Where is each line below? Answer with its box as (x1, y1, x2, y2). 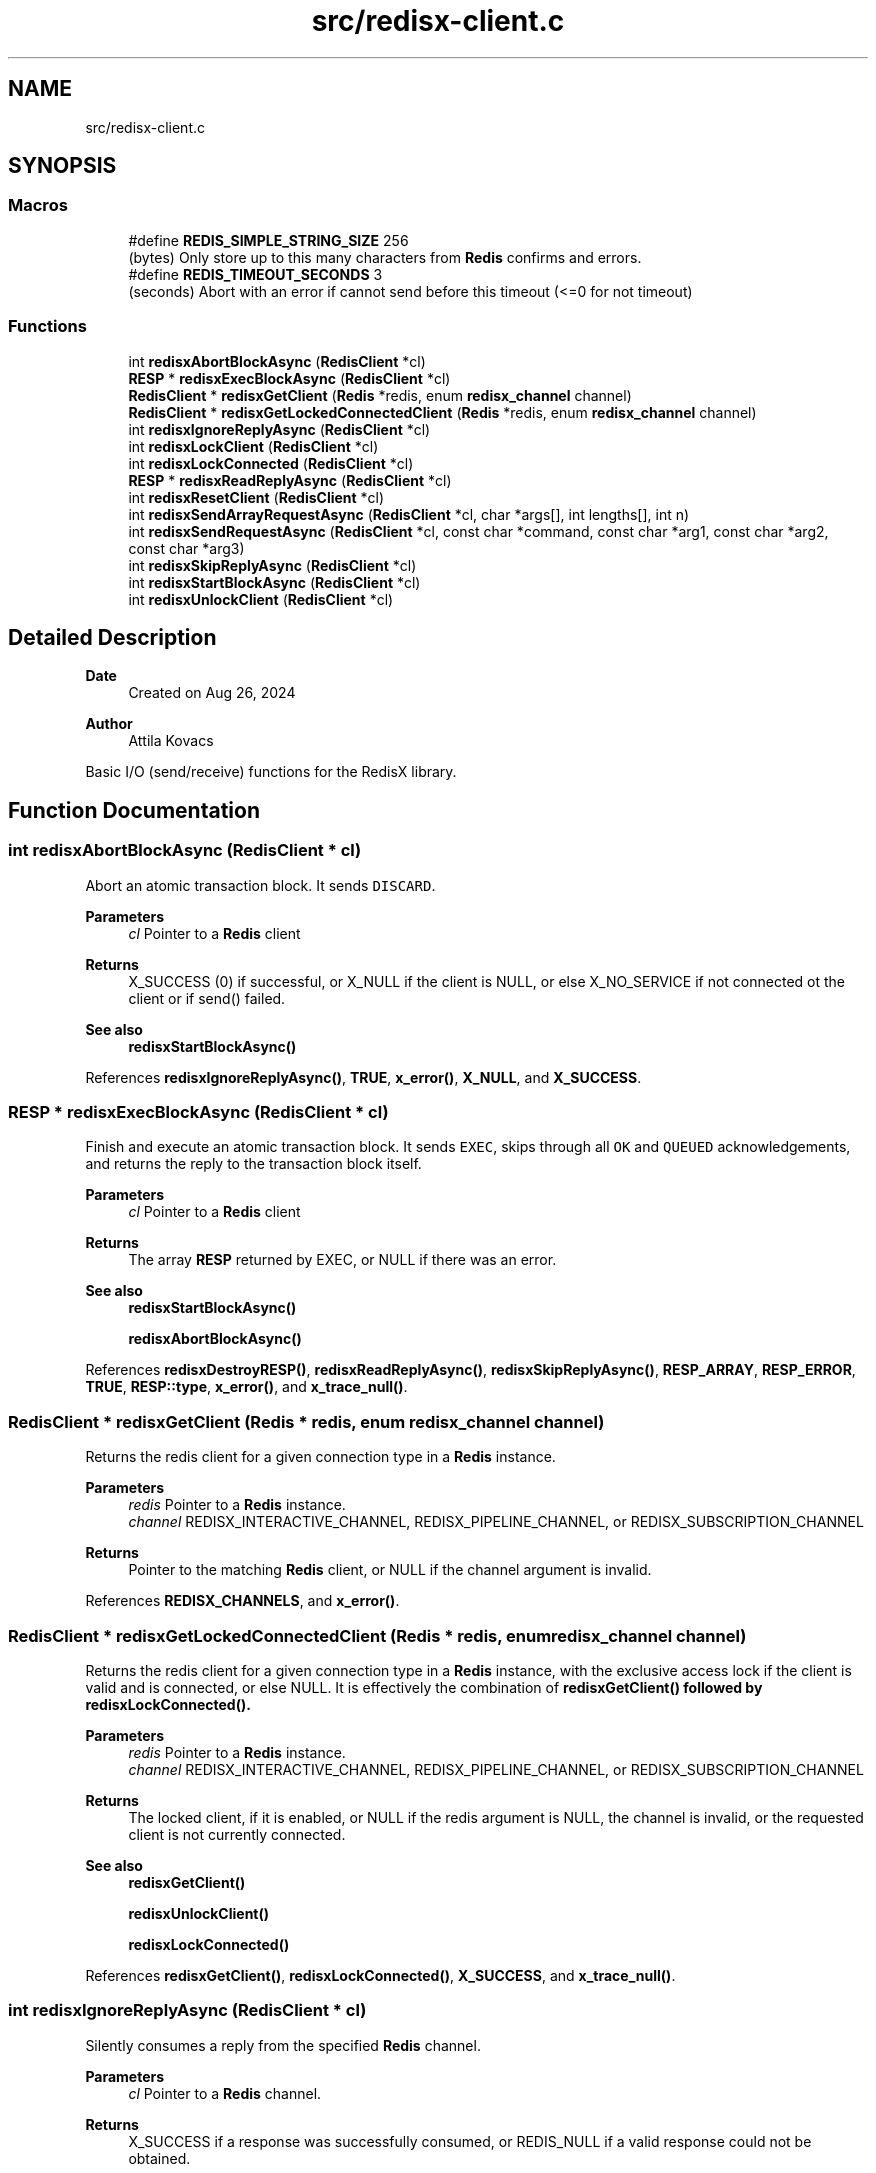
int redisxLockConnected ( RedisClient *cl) (128, 454, 414, 472)
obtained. (128, 2149, 191, 2167)
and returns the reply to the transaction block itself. (85, 1155, 422, 1173)
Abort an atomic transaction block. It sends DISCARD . (85, 876, 436, 894)
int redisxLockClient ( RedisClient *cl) (128, 437, 379, 455)
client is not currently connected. (128, 1825, 346, 1843)
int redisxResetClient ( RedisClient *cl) (128, 488, 385, 506)
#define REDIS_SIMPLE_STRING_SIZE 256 (128, 231, 409, 249)
